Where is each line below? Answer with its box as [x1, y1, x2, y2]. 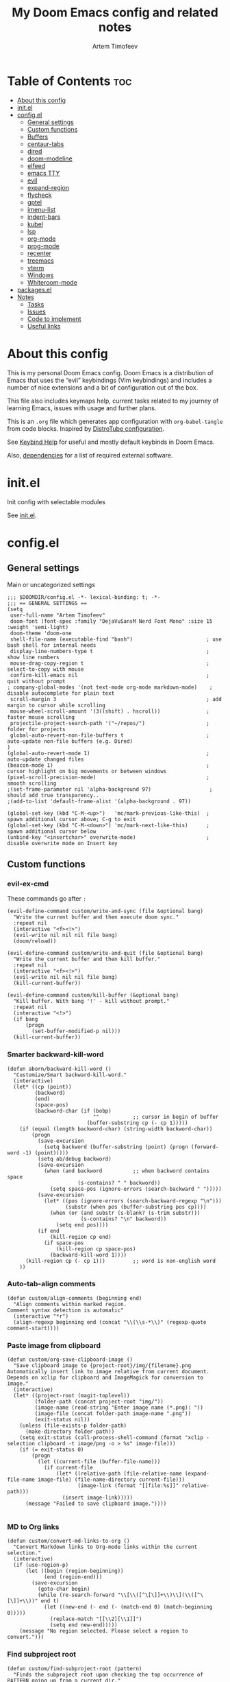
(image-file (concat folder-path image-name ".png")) [34, 1410, 192, 1417]
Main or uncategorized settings [7, 580, 96, 589]
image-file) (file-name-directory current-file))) [37, 1476, 186, 1483]
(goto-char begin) [37, 1586, 90, 1593]
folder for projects [7, 726, 66, 733]
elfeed [27, 161, 46, 169]
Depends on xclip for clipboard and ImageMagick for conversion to [7, 1374, 204, 1382]
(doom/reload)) [13, 938, 57, 945]
